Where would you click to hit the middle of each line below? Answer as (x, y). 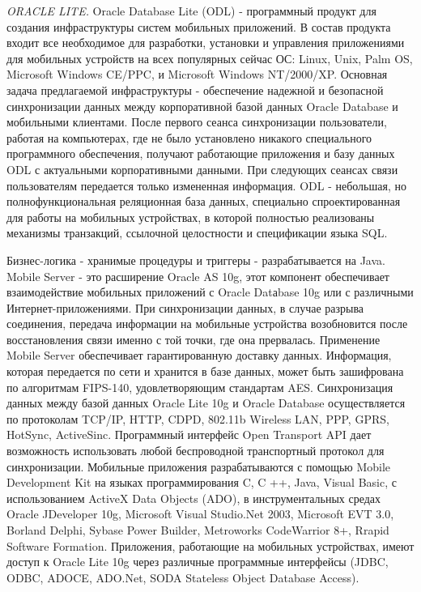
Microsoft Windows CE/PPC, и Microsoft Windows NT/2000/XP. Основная (197, 74)
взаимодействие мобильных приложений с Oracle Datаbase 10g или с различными (210, 292)
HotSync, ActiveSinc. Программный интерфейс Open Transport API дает (189, 434)
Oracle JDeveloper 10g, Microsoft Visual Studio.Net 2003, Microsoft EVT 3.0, (200, 514)
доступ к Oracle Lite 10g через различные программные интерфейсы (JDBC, (198, 562)
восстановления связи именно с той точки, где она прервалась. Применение (193, 339)
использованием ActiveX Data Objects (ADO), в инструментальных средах (194, 498)
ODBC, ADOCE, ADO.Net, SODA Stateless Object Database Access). (183, 577)
